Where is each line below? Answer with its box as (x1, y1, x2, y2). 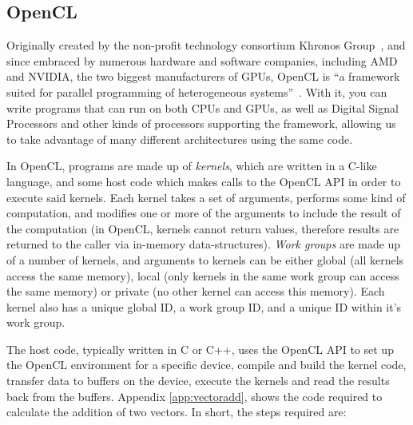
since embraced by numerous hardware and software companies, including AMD (6, 52, 398, 69)
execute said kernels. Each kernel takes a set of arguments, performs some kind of (6, 189, 406, 205)
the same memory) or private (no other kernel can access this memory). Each (6, 283, 385, 300)
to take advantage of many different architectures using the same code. (6, 130, 353, 147)
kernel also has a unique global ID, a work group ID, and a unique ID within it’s (6, 298, 402, 315)
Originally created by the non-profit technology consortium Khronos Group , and (6, 37, 406, 54)
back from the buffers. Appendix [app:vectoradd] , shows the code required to (6, 387, 383, 404)
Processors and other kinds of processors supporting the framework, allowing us (6, 115, 396, 132)
